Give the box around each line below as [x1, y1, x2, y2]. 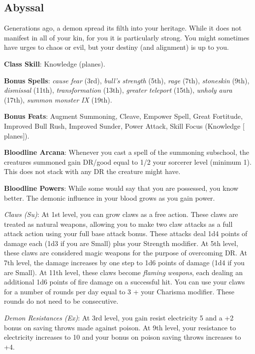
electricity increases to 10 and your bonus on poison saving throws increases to [4, 332, 241, 342]
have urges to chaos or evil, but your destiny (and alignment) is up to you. [4, 42, 229, 52]
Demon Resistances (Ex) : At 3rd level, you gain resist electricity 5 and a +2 [4, 313, 234, 323]
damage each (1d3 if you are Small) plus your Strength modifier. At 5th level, [4, 238, 238, 248]
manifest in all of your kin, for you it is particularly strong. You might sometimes [4, 32, 250, 42]
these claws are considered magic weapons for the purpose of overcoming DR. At [4, 248, 248, 258]
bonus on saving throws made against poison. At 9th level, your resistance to [4, 322, 236, 332]
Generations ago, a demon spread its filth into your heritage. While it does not [4, 23, 242, 33]
